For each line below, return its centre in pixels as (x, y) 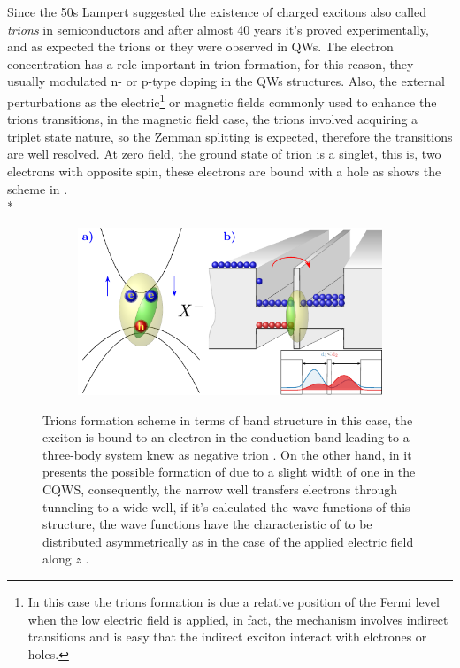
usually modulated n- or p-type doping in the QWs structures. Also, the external (226, 81)
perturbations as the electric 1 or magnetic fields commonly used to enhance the (222, 100)
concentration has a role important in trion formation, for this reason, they (211, 63)
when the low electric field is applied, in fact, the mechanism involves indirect (238, 619)
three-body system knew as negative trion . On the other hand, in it (227, 454)
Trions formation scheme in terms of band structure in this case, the (228, 419)
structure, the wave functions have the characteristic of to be (207, 524)
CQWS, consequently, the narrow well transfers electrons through (220, 489)
